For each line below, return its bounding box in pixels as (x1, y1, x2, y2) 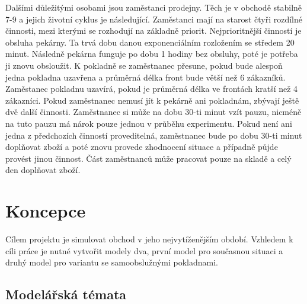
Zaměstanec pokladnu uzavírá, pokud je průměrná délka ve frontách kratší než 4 (5, 82, 298, 95)
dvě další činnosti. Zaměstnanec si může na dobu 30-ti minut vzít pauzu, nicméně (5, 105, 302, 118)
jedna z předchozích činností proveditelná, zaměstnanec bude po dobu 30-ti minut (5, 129, 302, 141)
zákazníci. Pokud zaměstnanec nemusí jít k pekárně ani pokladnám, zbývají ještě (5, 94, 299, 106)
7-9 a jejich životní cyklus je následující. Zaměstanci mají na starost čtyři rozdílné (5, 12, 302, 25)
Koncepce (5, 199, 86, 223)
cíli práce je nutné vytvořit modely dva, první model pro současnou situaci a (5, 244, 283, 257)
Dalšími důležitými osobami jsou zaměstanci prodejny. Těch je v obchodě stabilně (5, 1, 302, 13)
